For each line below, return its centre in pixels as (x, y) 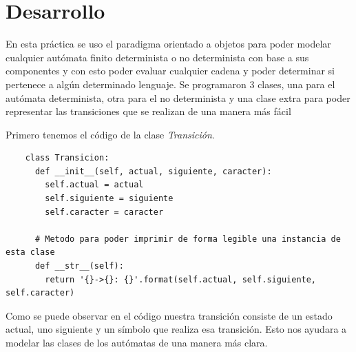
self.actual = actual (94, 185)
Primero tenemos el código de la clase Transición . (110, 134)
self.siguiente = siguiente (109, 199)
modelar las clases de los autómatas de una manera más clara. (137, 342)
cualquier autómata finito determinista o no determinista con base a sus (157, 57)
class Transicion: (67, 158)
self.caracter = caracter (104, 212)
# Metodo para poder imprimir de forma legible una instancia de (188, 239)
